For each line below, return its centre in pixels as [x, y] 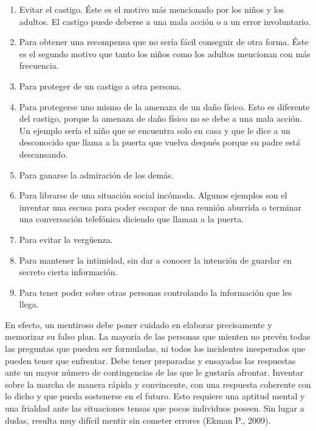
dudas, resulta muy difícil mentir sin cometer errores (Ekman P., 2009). [138, 420]
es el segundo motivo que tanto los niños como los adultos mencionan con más [165, 53]
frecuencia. [39, 65]
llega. [29, 304]
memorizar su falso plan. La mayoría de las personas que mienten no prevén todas [158, 336]
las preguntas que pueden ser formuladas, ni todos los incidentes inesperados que [155, 349]
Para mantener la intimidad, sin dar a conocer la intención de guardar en [155, 260]
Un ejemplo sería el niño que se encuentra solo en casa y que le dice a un [155, 130]
